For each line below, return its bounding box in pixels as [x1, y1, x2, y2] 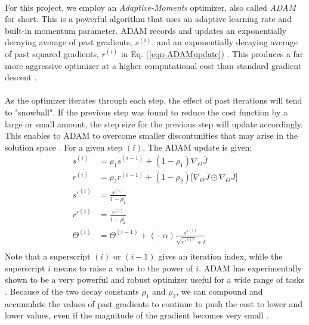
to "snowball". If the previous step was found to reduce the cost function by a [5, 105, 288, 118]
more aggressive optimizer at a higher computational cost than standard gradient [5, 59, 302, 71]
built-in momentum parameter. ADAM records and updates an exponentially [5, 24, 287, 36]
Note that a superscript [5, 250, 91, 262]
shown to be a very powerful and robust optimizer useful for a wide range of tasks [5, 273, 304, 286]
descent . [5, 71, 37, 83]
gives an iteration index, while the [158, 250, 283, 262]
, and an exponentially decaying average [152, 36, 298, 48]
